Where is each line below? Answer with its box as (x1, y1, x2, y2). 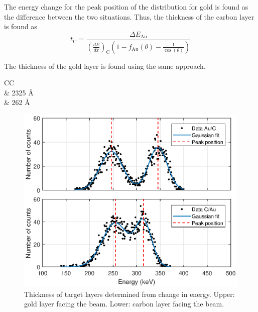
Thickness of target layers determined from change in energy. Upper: (24, 288, 235, 299)
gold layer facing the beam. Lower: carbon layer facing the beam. (24, 298, 224, 309)
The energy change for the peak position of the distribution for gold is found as (4, 2, 248, 12)
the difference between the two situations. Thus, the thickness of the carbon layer (4, 11, 254, 22)
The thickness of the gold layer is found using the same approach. (4, 60, 206, 71)
